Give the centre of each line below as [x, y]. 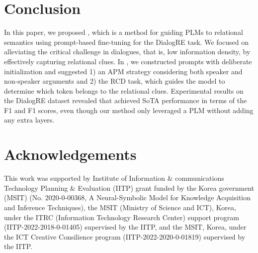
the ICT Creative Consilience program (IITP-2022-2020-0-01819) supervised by [125, 236]
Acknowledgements [70, 154]
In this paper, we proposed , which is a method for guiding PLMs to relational [124, 32]
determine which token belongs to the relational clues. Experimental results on [124, 90]
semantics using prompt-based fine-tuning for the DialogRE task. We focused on [126, 42]
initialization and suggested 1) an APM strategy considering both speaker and [123, 71]
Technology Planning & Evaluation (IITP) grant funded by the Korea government [129, 188]
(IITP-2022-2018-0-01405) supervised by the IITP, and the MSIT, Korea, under [125, 227]
